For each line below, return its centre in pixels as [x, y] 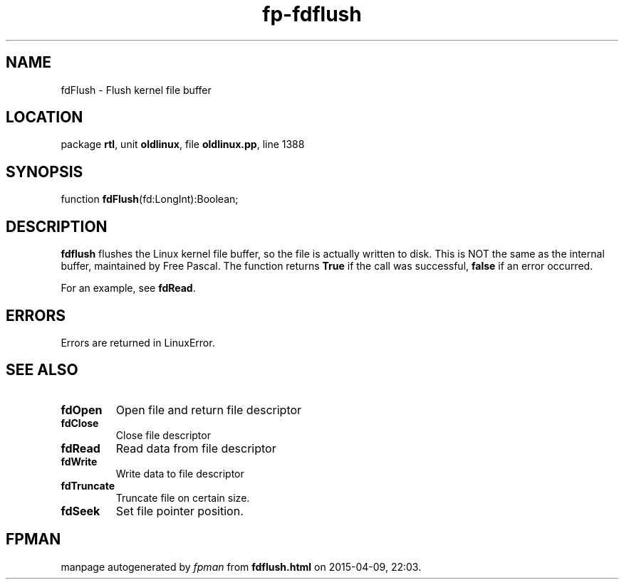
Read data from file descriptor [196, 448]
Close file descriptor [163, 435]
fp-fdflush [312, 14]
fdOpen [82, 410]
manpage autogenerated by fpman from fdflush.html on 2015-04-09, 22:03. [241, 566]
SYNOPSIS [45, 172]
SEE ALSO [42, 370]
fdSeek [80, 511]
